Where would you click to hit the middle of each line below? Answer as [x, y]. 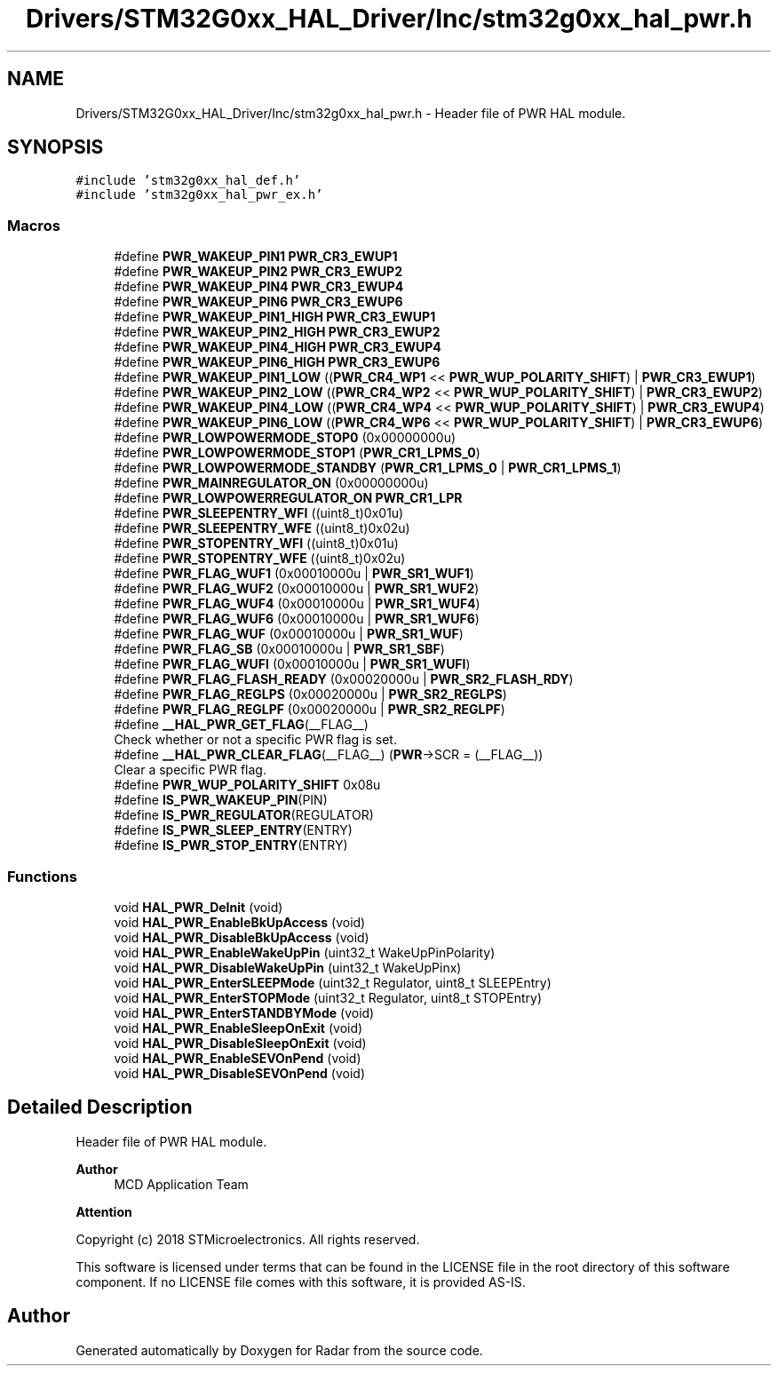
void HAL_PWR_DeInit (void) [198, 907]
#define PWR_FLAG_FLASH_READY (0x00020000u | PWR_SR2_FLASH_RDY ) [344, 679]
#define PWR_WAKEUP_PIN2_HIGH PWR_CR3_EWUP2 [277, 332]
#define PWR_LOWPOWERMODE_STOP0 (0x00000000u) [285, 438]
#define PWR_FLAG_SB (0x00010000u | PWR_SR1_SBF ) [279, 649]
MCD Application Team [181, 1184]
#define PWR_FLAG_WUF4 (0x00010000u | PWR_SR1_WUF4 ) [297, 604]
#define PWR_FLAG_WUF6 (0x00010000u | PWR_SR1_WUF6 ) [297, 619]
